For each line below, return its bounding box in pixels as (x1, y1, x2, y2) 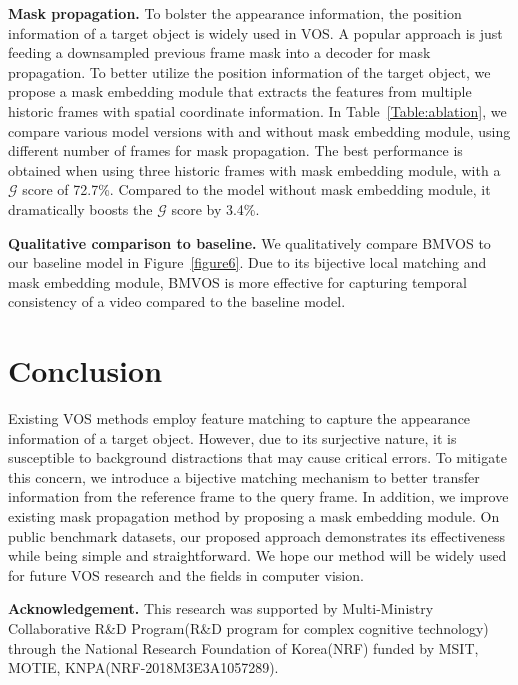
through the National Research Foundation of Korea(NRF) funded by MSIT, (8, 637, 479, 658)
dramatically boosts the (8, 198, 153, 219)
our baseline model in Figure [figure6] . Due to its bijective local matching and (8, 252, 487, 273)
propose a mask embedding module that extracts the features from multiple (8, 81, 472, 102)
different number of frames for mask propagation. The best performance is (8, 140, 463, 161)
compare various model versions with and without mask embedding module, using (8, 120, 511, 141)
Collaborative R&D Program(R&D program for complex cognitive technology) (8, 617, 489, 638)
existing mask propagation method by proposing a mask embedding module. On (8, 506, 500, 526)
